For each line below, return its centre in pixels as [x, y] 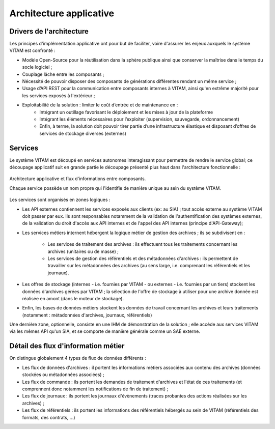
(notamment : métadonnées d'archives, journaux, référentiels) [87, 315]
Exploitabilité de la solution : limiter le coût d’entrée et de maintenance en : [100, 105]
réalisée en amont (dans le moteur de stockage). [73, 298]
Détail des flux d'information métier [67, 346]
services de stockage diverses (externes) [83, 133]
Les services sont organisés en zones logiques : [60, 200]
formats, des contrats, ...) [49, 417]
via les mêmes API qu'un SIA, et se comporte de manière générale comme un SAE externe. [105, 331]
